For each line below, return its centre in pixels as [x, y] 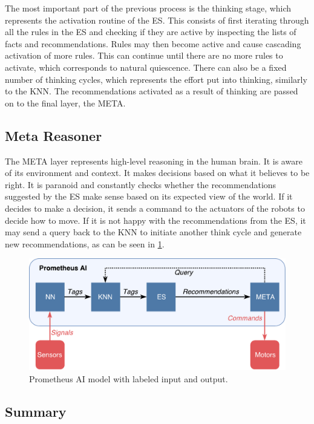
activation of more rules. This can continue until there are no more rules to [144, 55]
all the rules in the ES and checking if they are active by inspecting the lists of [151, 32]
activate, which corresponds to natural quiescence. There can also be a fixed [146, 67]
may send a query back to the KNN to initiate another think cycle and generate [153, 232]
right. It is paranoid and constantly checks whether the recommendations [141, 184]
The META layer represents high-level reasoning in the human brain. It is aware [154, 161]
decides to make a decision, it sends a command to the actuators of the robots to [155, 208]
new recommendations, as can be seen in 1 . [85, 243]
